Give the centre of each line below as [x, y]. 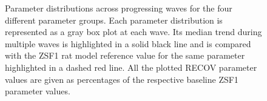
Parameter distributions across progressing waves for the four [119, 8]
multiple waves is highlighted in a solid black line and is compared [128, 43]
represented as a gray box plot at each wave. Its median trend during [133, 32]
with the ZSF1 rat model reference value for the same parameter [125, 55]
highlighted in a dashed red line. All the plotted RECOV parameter [131, 67]
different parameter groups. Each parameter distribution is [114, 20]
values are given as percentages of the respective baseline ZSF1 [122, 79]
